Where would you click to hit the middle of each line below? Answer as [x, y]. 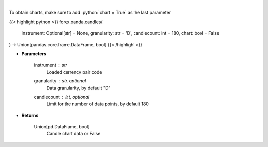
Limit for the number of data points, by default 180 [98, 104]
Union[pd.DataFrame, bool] [62, 127]
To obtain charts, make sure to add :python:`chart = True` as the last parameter [90, 13]
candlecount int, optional [62, 97]
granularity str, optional [60, 81]
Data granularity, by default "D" [79, 88]
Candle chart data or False [73, 134]
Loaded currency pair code [74, 72]
